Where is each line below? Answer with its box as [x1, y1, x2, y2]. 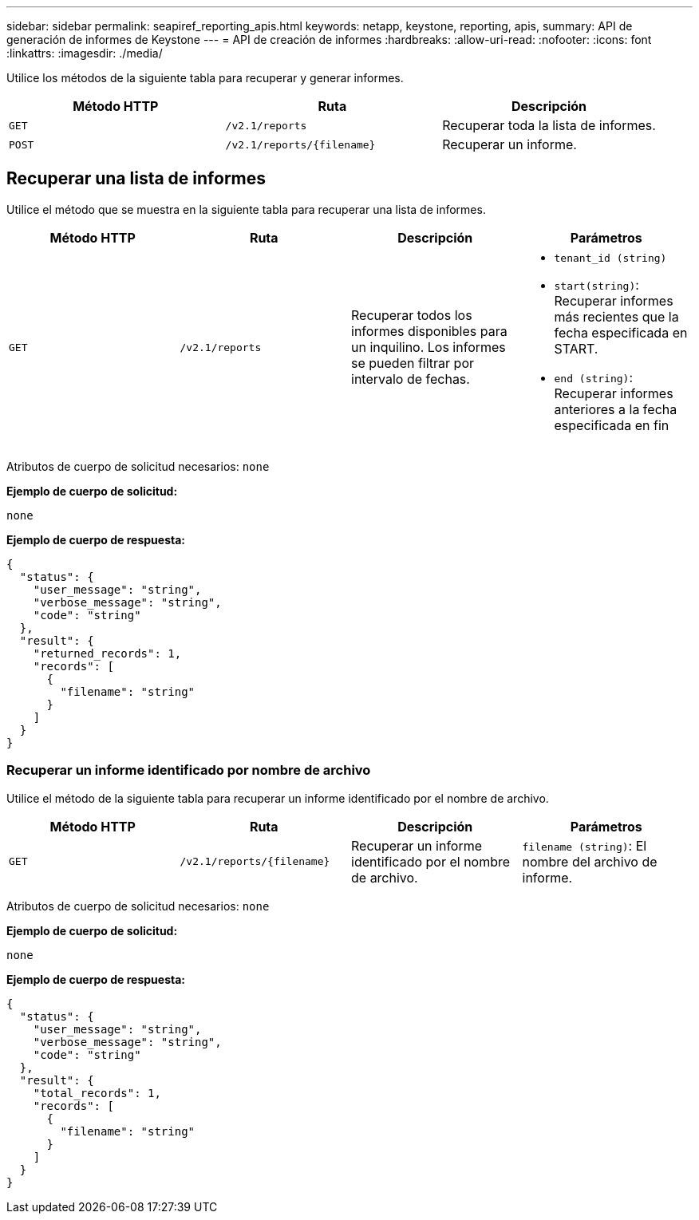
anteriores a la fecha [554, 401, 677, 417]
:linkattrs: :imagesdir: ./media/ [6, 46, 163, 60]
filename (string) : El [522, 837, 647, 854]
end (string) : [554, 369, 634, 385]
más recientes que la [554, 308, 679, 325]
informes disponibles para [351, 323, 507, 340]
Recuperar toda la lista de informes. [442, 117, 656, 133]
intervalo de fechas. [351, 371, 470, 388]
